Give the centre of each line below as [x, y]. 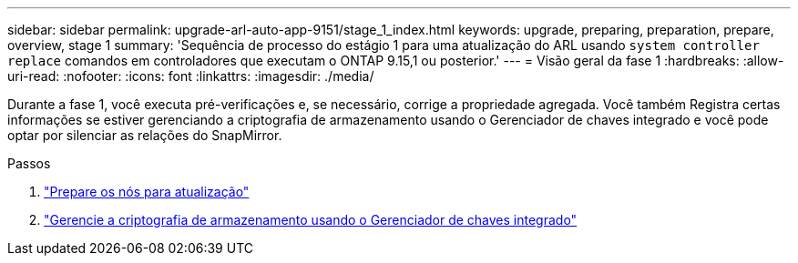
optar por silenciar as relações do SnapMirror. [145, 135]
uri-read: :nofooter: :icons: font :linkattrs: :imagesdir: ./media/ [191, 76]
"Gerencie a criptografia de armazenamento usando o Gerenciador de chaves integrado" [311, 220]
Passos [29, 163]
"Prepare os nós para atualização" [147, 192]
